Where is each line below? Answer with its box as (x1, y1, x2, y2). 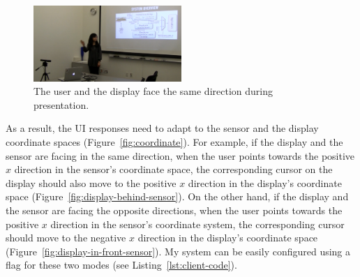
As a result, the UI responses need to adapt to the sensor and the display (6, 121, 319, 135)
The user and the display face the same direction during (33, 84, 273, 98)
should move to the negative (6, 230, 126, 245)
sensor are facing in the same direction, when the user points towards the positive (6, 148, 355, 163)
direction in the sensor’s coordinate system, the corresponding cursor (50, 216, 345, 231)
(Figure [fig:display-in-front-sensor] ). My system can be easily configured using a (6, 244, 351, 258)
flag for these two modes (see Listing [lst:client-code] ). (6, 257, 237, 272)
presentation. (33, 97, 89, 112)
